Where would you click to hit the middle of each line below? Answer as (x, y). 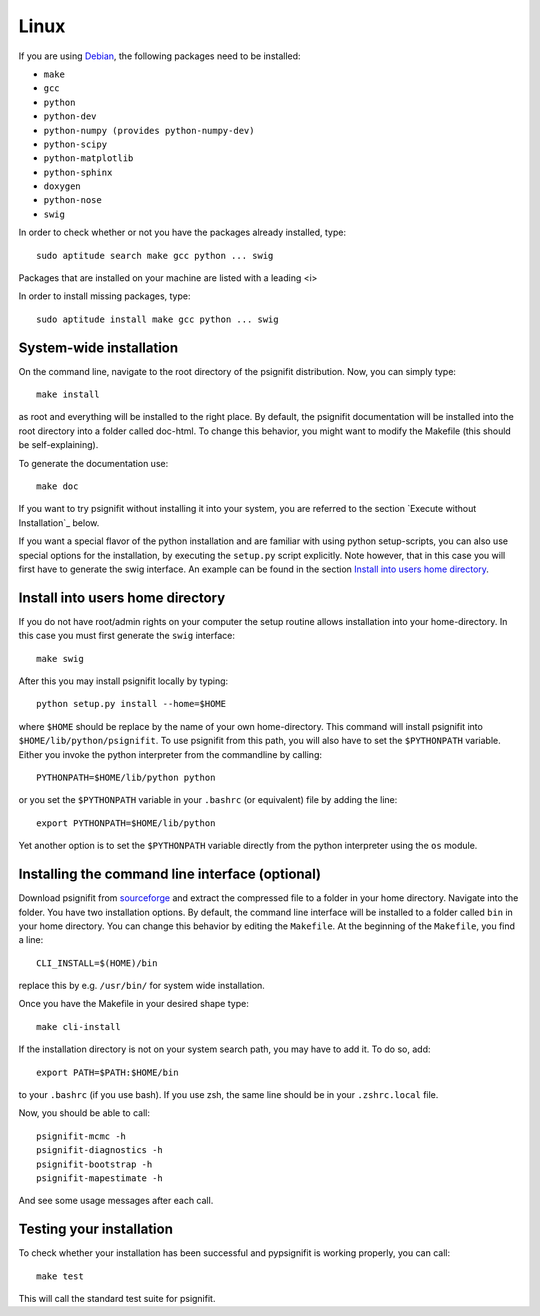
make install (68, 394)
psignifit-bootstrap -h (94, 1164)
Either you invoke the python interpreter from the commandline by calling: (170, 754)
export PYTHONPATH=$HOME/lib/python (126, 823)
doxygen (62, 186)
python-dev (70, 116)
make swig (60, 658)
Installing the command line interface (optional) (170, 874)
